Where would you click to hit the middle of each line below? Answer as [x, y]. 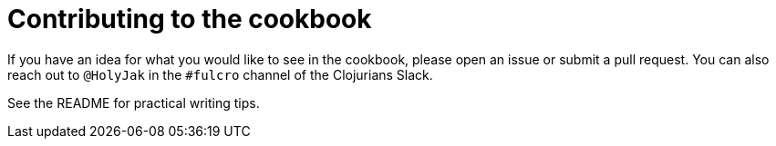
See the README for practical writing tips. [134, 102]
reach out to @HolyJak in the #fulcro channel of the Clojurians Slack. [220, 74]
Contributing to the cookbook [190, 19]
